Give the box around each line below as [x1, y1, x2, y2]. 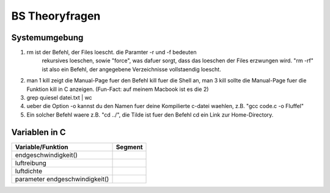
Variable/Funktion [15, 142, 68, 151]
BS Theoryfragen [11, 9, 101, 23]
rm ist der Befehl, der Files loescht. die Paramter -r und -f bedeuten [26, 49, 197, 56]
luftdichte [15, 167, 43, 175]
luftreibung [15, 159, 47, 167]
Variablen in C [11, 127, 66, 137]
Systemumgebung [11, 32, 84, 43]
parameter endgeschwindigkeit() [15, 175, 109, 183]
